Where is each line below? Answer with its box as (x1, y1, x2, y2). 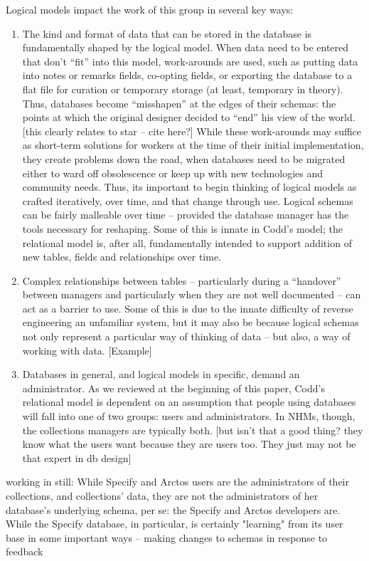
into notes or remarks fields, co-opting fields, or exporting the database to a (22, 68, 353, 83)
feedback (6, 544, 43, 559)
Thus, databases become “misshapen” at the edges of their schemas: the (22, 95, 336, 110)
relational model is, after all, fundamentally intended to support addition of (22, 235, 352, 250)
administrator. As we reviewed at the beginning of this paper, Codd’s (22, 380, 325, 395)
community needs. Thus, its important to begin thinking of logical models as (22, 179, 357, 194)
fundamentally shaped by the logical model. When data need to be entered (22, 40, 349, 55)
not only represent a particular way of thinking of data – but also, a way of (22, 329, 351, 344)
